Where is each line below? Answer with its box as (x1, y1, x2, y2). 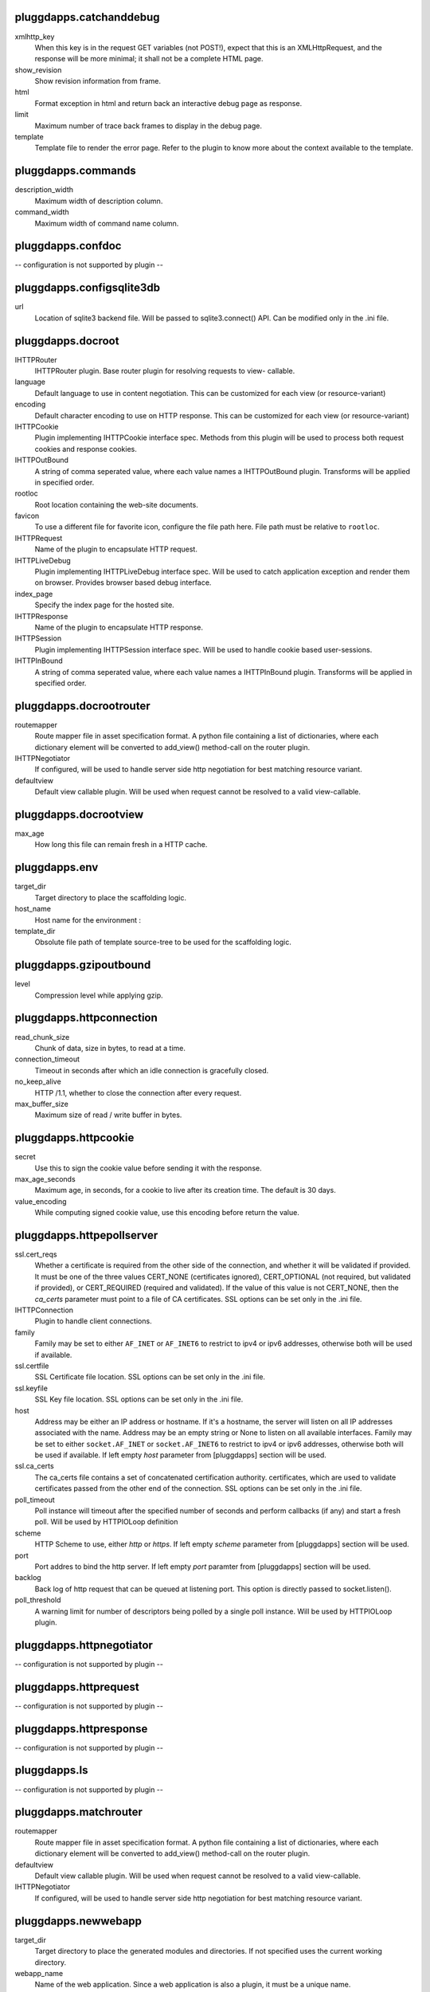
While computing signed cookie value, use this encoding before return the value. (34, 1208, 300, 1218)
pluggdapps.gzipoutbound (14, 959, 151, 972)
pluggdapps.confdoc (14, 239, 122, 253)
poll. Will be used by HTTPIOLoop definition (34, 1517, 178, 1527)
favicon (14, 511, 40, 521)
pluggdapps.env (14, 861, 99, 874)
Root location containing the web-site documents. (34, 500, 198, 509)
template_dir (14, 926, 56, 935)
